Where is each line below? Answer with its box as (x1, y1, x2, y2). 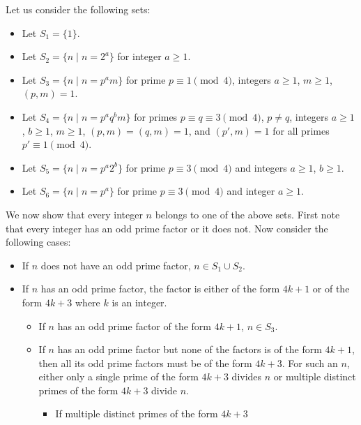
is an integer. (112, 294, 167, 309)
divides (231, 369, 262, 384)
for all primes (272, 123, 330, 137)
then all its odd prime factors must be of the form (38, 355, 252, 370)
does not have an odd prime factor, (40, 258, 191, 272)
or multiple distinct (273, 369, 356, 384)
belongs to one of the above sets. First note (155, 207, 340, 221)
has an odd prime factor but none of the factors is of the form (57, 342, 322, 357)
